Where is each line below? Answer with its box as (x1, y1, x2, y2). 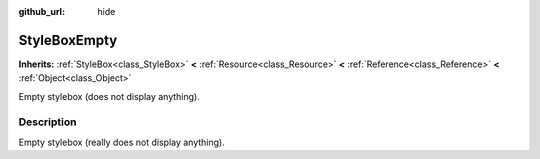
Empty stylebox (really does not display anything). (18, 136, 225, 148)
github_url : (18, 6, 65, 17)
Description (18, 115, 77, 129)
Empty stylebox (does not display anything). (18, 90, 200, 102)
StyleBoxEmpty (18, 31, 118, 49)
